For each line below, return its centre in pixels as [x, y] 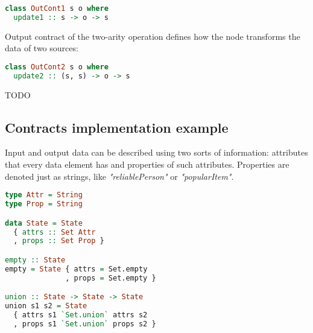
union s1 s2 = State [46, 306]
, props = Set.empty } [111, 278]
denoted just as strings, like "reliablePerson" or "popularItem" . [119, 176]
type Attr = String [44, 195]
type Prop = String [44, 204]
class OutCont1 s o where [57, 8]
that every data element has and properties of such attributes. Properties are [147, 164]
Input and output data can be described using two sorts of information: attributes [156, 152]
